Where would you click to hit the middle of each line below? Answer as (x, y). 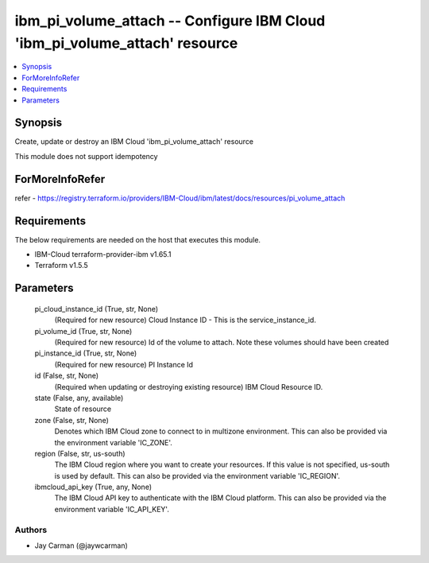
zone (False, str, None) (71, 420)
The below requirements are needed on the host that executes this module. (138, 239)
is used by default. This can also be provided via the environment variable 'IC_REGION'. (197, 476)
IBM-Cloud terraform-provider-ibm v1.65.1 (103, 254)
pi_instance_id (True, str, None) (86, 353)
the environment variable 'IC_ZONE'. (113, 442)
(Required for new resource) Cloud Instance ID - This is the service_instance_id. (186, 320)
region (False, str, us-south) (80, 453)
